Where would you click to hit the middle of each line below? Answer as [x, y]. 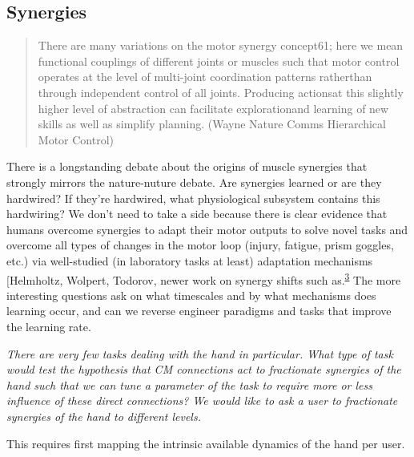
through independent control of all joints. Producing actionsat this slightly [221, 92]
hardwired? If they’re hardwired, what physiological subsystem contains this [193, 198]
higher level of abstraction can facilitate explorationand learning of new [213, 108]
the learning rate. [49, 326]
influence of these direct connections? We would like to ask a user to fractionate [202, 400]
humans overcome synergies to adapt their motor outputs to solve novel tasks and [207, 229]
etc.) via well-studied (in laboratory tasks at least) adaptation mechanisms [190, 260]
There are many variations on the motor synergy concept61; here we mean [221, 45]
